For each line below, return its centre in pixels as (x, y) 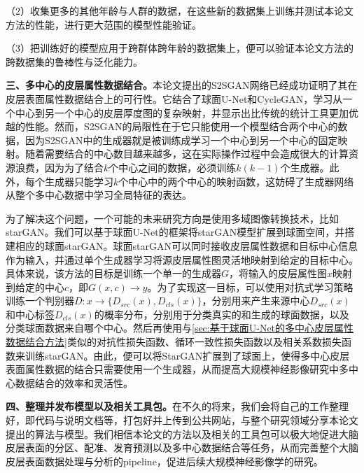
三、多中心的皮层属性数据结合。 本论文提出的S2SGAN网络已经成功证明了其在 (182, 85)
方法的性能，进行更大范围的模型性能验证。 (104, 24)
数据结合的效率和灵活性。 (74, 382)
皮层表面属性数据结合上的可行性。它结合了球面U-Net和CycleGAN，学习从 (174, 98)
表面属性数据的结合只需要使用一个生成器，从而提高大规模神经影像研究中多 (177, 369)
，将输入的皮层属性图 (278, 273)
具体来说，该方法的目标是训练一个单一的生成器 (113, 273)
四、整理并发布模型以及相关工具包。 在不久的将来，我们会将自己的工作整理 (177, 406)
